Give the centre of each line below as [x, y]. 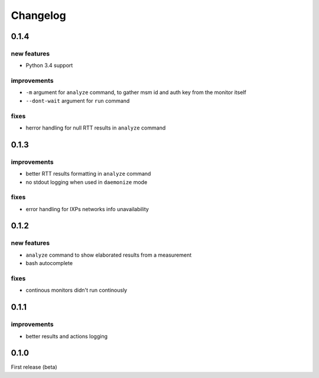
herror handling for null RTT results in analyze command [96, 128]
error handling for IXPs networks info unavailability [87, 209]
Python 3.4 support [49, 66]
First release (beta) [34, 367]
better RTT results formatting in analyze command [88, 174]
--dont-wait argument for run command [78, 101]
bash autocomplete [49, 263]
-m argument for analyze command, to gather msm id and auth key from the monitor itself [136, 92]
